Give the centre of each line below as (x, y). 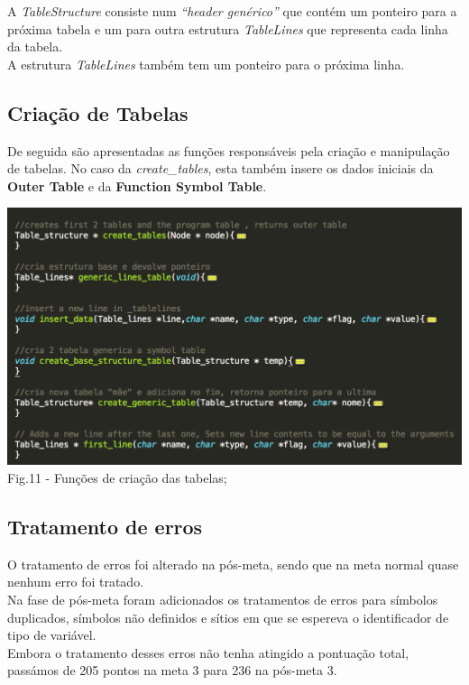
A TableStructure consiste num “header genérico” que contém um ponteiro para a (232, 11)
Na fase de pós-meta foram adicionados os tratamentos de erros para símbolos (223, 599)
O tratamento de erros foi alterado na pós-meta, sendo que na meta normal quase (233, 564)
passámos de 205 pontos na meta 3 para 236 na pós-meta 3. (172, 670)
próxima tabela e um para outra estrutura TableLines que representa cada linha (228, 28)
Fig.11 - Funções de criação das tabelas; (117, 477)
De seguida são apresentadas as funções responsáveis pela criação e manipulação (229, 150)
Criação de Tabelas (98, 112)
